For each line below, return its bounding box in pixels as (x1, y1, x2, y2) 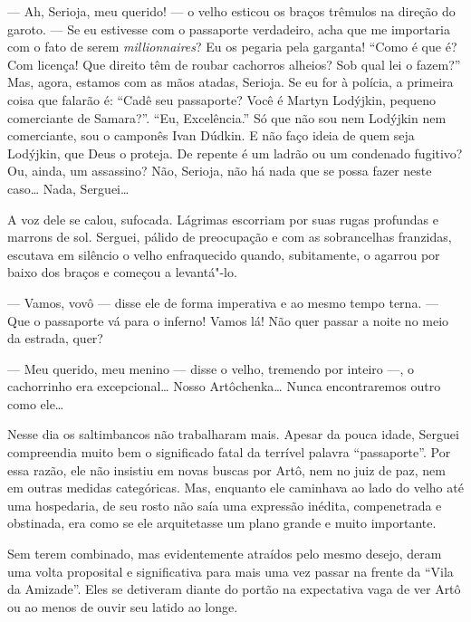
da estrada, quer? (7, 329, 103, 348)
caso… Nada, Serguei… (7, 178, 130, 197)
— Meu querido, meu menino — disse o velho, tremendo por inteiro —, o (7, 359, 415, 378)
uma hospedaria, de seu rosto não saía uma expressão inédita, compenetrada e (7, 495, 442, 514)
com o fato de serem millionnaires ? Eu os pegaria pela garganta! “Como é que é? (7, 37, 457, 56)
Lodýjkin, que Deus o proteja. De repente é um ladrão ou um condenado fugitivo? (7, 143, 463, 162)
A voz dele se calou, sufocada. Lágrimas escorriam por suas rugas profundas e (7, 209, 438, 228)
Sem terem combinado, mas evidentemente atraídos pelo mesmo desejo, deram (7, 544, 442, 563)
